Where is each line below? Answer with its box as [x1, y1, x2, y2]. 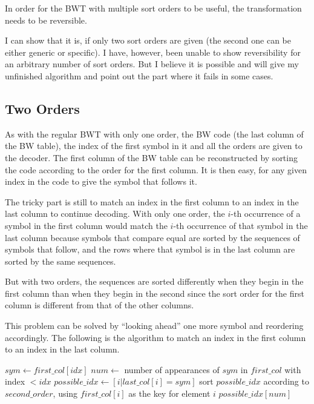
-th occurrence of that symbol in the [173, 219, 308, 231]
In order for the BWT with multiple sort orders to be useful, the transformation [5, 2, 302, 14]
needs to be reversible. [5, 13, 87, 26]
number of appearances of [124, 363, 220, 376]
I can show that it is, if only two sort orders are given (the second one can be [5, 34, 291, 47]
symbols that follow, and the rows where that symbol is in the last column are [5, 243, 295, 256]
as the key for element [128, 387, 211, 400]
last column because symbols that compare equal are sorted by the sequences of [5, 231, 300, 243]
